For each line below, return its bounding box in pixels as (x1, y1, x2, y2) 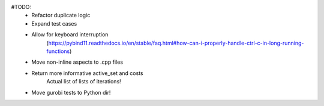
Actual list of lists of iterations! (46, 78, 121, 85)
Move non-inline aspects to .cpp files (31, 58, 123, 66)
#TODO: (11, 4, 32, 10)
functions (46, 48, 70, 55)
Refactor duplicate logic (31, 12, 91, 19)
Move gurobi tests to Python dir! (31, 89, 111, 96)
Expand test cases (31, 20, 77, 27)
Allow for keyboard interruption (31, 31, 109, 38)
